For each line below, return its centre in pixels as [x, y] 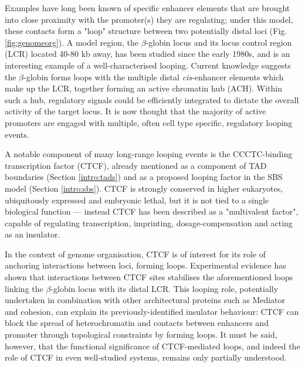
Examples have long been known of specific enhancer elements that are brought [148, 8]
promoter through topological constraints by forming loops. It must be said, [141, 334]
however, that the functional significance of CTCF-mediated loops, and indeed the [152, 346]
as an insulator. [33, 234]
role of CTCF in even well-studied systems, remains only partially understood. [146, 357]
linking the [24, 288]
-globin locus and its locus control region [219, 42]
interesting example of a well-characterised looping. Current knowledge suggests [148, 65]
